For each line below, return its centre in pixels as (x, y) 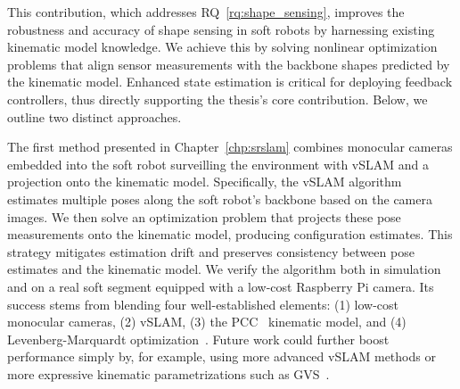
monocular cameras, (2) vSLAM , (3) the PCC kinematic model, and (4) (207, 322)
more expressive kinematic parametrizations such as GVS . (168, 373)
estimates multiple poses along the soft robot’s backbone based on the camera (220, 199)
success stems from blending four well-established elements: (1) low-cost (203, 304)
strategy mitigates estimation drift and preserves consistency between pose (211, 251)
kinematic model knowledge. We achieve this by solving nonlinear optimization (222, 47)
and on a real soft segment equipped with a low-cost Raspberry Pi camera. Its (221, 286)
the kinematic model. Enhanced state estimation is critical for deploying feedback (230, 82)
